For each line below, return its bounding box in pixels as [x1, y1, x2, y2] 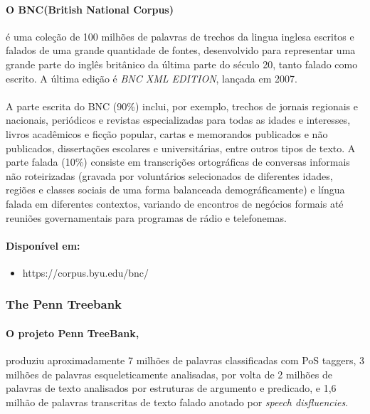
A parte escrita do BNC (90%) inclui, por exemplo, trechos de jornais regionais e [6, 98, 358, 113]
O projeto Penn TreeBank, [6, 325, 139, 340]
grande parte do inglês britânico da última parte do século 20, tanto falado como [6, 56, 358, 71]
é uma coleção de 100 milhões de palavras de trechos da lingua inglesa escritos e [6, 28, 354, 43]
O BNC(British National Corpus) [6, 1, 174, 16]
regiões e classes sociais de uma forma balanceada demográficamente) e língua [6, 182, 345, 197]
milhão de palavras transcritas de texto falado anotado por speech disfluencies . [6, 394, 349, 409]
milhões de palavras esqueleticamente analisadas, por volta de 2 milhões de [6, 366, 333, 381]
